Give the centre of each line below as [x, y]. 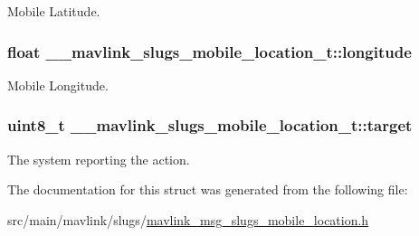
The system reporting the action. [99, 159]
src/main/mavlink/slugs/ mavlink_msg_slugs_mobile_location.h [188, 219]
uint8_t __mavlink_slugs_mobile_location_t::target [210, 125]
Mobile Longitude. [58, 85]
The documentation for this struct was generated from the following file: [208, 189]
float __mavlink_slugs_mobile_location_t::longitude [209, 51]
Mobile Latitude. [54, 11]
